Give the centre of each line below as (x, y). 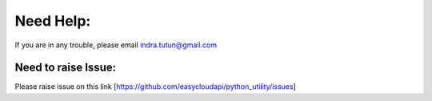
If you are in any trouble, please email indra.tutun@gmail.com (116, 45)
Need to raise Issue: (65, 68)
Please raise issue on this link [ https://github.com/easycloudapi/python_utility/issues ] (155, 87)
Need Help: (53, 21)
